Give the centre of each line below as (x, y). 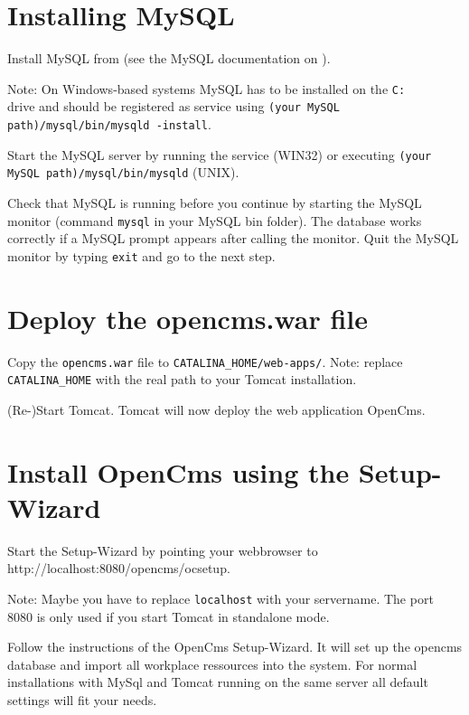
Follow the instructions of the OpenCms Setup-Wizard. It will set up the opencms (235, 647)
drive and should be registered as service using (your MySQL (174, 106)
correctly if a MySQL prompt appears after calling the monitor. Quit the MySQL (233, 238)
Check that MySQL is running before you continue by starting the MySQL (215, 202)
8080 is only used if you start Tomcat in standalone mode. (169, 616)
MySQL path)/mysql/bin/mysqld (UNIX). (123, 172)
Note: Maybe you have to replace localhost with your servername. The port (220, 599)
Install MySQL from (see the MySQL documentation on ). (169, 58)
